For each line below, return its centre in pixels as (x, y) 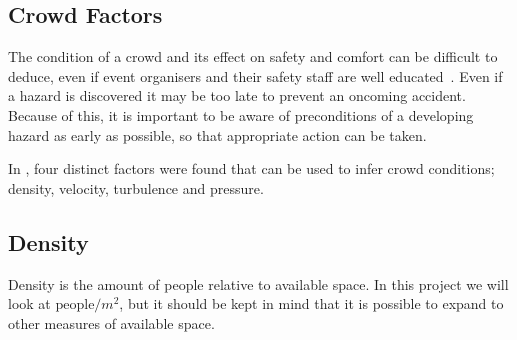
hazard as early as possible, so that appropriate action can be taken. (217, 134)
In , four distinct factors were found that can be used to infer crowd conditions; (251, 168)
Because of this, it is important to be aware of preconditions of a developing (241, 114)
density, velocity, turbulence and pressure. (136, 187)
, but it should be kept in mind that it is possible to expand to (311, 303)
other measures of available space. (111, 322)
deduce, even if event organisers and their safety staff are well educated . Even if (255, 75)
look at (29, 303)
